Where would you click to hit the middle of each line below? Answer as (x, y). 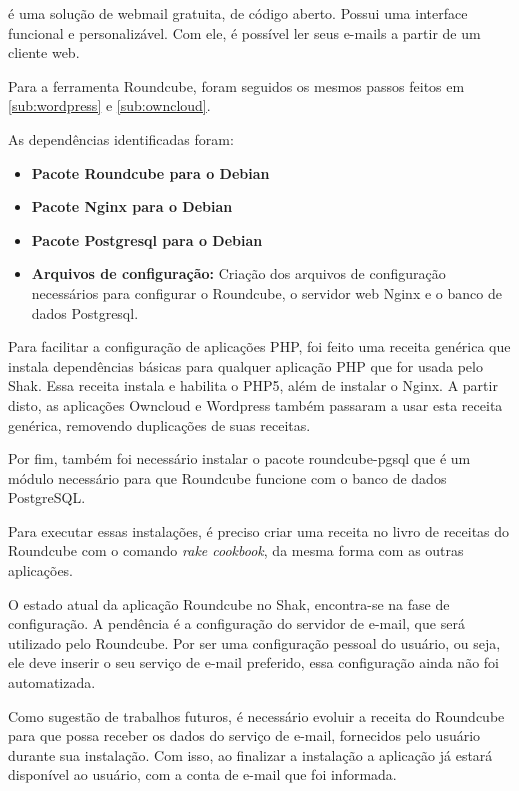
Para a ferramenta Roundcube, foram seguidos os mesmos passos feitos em (236, 85)
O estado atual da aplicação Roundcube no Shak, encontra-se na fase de (229, 603)
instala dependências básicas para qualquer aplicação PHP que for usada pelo (245, 365)
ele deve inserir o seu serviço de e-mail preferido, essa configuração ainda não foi (253, 662)
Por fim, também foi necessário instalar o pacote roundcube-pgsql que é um (239, 458)
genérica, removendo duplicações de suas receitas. (159, 424)
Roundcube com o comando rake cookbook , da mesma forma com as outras (236, 550)
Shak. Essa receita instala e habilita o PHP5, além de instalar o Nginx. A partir (253, 385)
